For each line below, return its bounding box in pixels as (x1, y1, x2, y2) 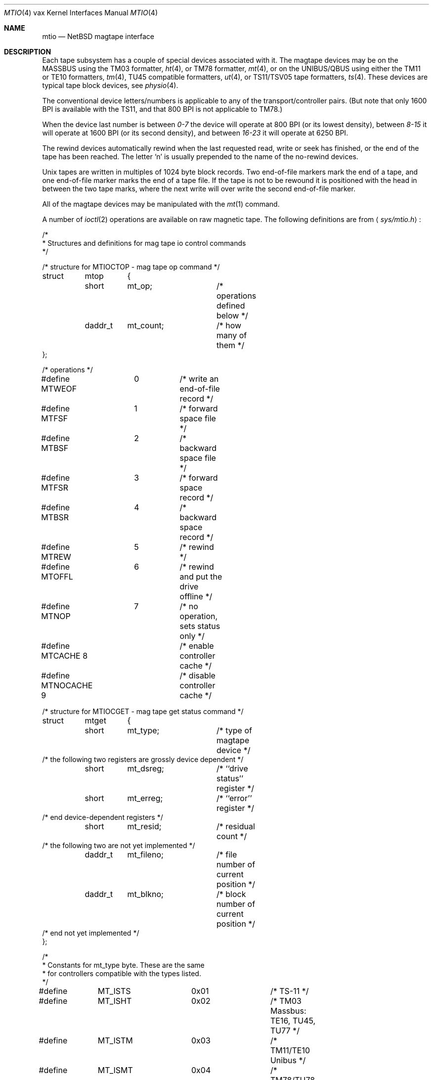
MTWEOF (41, 384, 77, 394)
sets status (179, 621, 220, 631)
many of (216, 330, 247, 340)
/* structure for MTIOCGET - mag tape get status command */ (42, 707, 244, 716)
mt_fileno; (127, 850, 164, 859)
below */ (216, 311, 248, 320)
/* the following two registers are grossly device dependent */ (42, 755, 244, 764)
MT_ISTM (97, 1035, 133, 1045)
